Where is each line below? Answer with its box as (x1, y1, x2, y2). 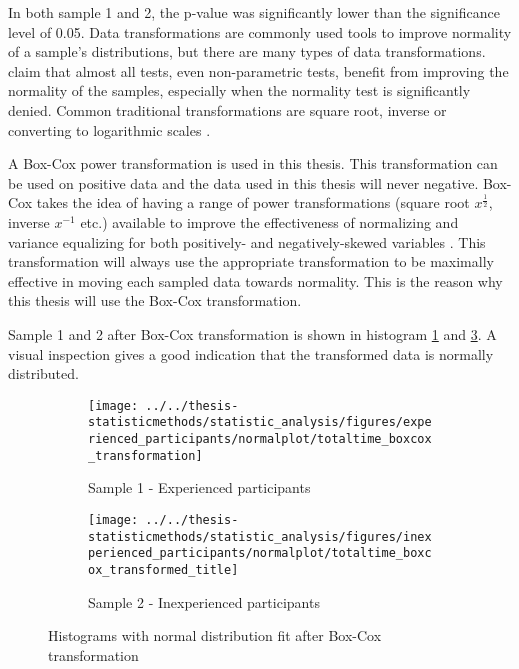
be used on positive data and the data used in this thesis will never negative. (8, 172, 479, 193)
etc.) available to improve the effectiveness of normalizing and (80, 211, 459, 232)
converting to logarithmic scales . (8, 119, 211, 140)
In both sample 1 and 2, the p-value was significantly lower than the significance (8, 2, 500, 22)
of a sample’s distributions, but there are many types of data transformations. (8, 41, 486, 62)
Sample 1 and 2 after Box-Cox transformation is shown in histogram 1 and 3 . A (8, 323, 497, 344)
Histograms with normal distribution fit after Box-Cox (48, 625, 382, 646)
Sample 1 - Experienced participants (88, 477, 311, 498)
